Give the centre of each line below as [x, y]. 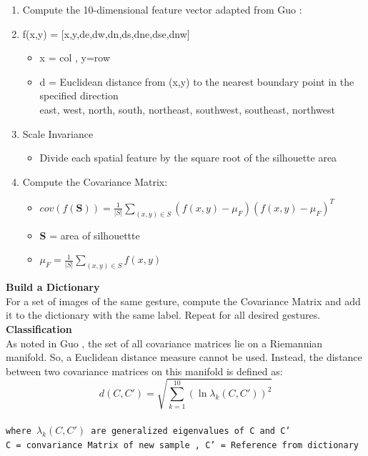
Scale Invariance [58, 133]
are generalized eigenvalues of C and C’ [191, 431]
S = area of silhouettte [90, 235]
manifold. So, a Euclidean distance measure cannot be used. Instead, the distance [184, 357]
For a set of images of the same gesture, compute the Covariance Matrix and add [183, 301]
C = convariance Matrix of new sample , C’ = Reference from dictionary [182, 446]
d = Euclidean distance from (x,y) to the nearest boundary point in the [197, 81]
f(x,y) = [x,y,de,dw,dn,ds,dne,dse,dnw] [106, 33]
